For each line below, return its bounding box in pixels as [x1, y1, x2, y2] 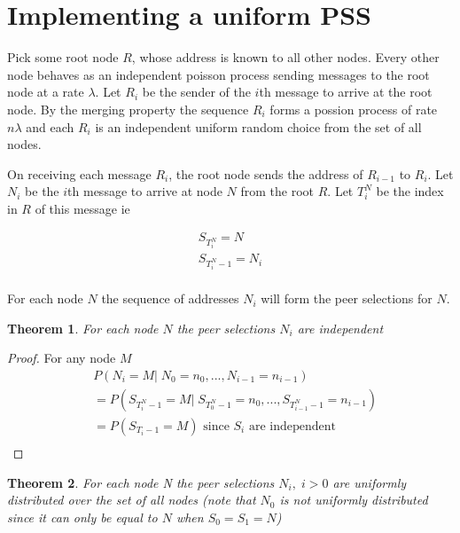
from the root [240, 182, 315, 200]
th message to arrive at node [67, 182, 222, 200]
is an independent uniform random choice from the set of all [95, 117, 422, 136]
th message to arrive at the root [259, 82, 433, 101]
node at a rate [7, 82, 84, 101]
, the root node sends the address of [168, 164, 363, 183]
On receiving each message [7, 164, 152, 183]
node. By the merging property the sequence [7, 99, 249, 118]
